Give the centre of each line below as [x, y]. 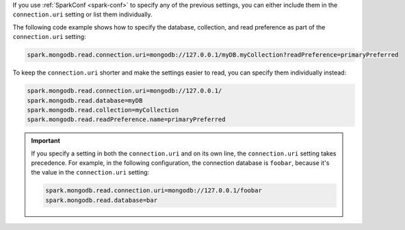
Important [46, 141]
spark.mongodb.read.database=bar [101, 200]
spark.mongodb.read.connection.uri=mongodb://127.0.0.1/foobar [154, 191]
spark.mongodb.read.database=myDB [85, 100]
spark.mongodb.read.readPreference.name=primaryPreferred [126, 119]
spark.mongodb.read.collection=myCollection [103, 110]
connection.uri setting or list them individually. [83, 14]
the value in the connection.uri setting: [90, 172]
